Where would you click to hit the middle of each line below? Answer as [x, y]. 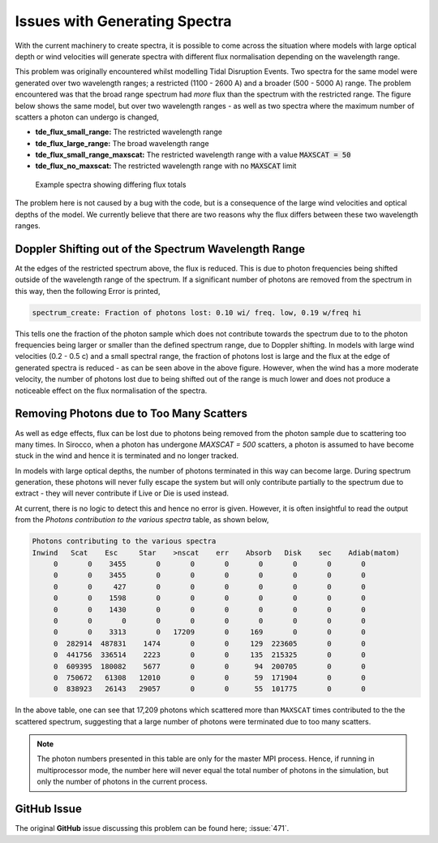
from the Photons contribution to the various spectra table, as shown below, [142, 520]
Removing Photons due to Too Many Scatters [131, 414]
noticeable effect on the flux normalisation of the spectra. [111, 391]
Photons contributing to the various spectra [124, 541]
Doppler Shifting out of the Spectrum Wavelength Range [160, 249]
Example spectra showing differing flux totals [111, 184]
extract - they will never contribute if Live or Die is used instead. [122, 493]
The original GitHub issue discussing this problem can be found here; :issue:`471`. [152, 828]
